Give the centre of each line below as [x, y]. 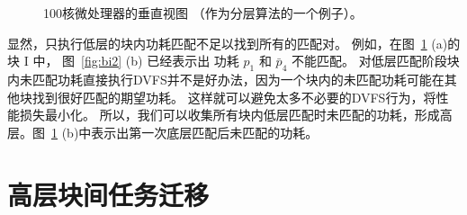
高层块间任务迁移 [108, 194]
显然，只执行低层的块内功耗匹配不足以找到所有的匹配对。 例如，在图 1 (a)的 [234, 43]
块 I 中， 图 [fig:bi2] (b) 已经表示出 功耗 [123, 61]
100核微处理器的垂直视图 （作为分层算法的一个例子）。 [203, 13]
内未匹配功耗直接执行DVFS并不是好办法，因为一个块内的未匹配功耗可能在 [226, 79]
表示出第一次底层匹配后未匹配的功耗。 [205, 132]
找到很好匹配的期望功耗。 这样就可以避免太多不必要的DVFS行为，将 [234, 97]
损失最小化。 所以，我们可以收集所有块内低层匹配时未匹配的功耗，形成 [229, 115]
